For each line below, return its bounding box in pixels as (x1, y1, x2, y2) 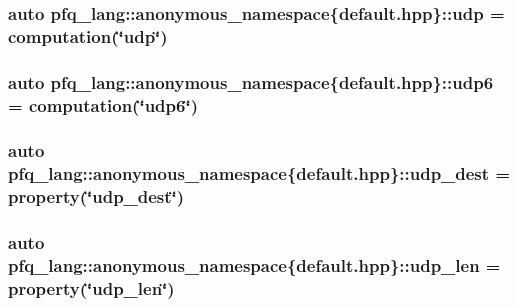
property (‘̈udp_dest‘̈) (8, 184, 185, 209)
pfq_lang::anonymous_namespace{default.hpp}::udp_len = (8, 253, 501, 278)
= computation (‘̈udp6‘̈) (8, 92, 198, 117)
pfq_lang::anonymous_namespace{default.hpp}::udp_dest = (8, 161, 511, 186)
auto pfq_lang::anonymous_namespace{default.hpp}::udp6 (8, 69, 494, 94)
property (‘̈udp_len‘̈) (8, 275, 175, 300)
